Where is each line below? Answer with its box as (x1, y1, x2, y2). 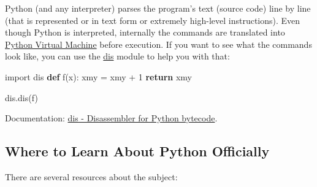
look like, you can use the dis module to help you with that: (5, 50, 230, 63)
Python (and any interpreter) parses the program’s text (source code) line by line (5, 2, 311, 14)
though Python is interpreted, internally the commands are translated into (5, 26, 285, 39)
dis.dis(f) (5, 91, 38, 104)
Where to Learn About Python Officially (5, 142, 270, 161)
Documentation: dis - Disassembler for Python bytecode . (5, 112, 218, 124)
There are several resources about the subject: (5, 170, 178, 183)
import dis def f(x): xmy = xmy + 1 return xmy (5, 70, 193, 83)
